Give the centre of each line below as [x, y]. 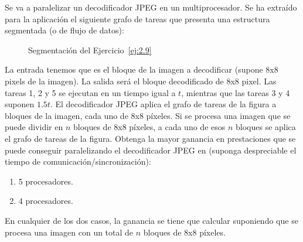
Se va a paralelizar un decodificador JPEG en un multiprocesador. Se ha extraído [151, 7]
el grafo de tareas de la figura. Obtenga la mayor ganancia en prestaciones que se [150, 138]
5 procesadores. [46, 181]
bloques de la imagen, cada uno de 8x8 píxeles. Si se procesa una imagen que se [148, 115]
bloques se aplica [265, 127]
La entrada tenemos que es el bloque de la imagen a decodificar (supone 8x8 [142, 69]
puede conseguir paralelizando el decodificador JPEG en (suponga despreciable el [151, 150]
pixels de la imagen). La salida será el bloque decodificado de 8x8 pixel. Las [141, 81]
